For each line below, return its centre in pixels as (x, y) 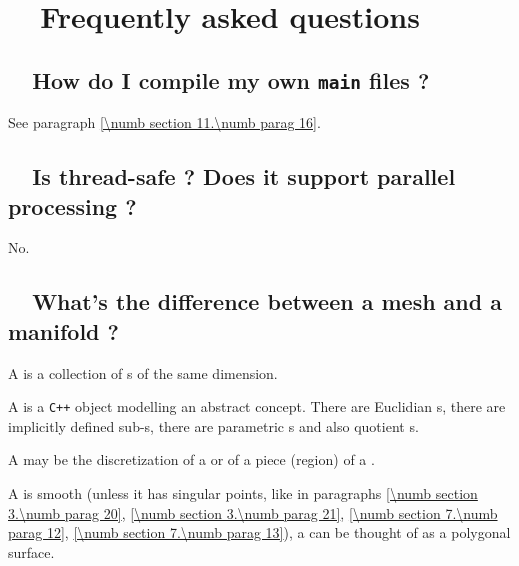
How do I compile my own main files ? (231, 79)
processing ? (72, 205)
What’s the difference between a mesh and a (267, 301)
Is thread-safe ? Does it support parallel (244, 176)
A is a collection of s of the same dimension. (143, 372)
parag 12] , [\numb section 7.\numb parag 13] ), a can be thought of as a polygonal (259, 532)
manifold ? (63, 330)
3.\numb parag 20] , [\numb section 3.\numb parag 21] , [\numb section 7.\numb (253, 512)
